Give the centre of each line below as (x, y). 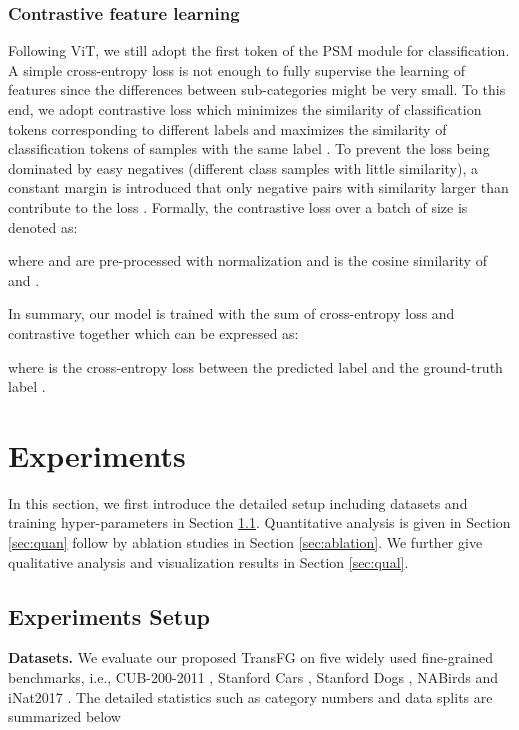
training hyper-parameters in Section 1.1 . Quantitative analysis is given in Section (259, 522)
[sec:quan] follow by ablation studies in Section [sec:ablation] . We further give (245, 542)
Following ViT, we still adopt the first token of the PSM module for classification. (259, 50)
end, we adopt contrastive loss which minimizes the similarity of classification (245, 109)
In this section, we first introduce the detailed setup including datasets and (238, 502)
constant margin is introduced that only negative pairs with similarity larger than (258, 187)
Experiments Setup (109, 615)
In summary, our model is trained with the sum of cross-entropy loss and (231, 313)
